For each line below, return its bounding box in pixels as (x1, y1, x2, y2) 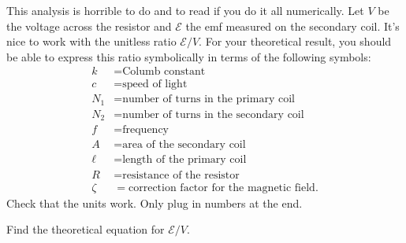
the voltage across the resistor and (6, 17, 172, 34)
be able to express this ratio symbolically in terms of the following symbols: (6, 48, 371, 64)
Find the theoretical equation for (6, 221, 165, 237)
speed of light (122, 79, 188, 90)
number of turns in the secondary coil (122, 109, 304, 120)
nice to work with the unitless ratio (6, 33, 177, 50)
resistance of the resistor (122, 169, 240, 181)
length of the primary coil (122, 154, 247, 166)
